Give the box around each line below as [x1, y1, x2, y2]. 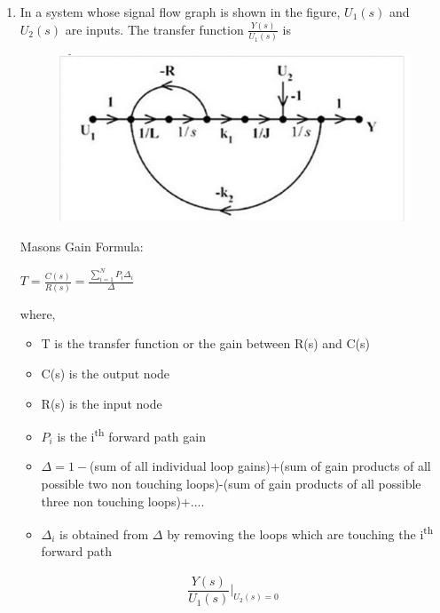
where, [20, 304, 56, 322]
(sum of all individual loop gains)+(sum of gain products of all [90, 457, 431, 475]
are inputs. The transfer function [65, 20, 244, 38]
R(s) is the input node [41, 394, 162, 412]
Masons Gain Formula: [20, 236, 144, 255]
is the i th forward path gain [57, 425, 206, 445]
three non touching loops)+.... [41, 491, 205, 510]
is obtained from [59, 524, 149, 543]
